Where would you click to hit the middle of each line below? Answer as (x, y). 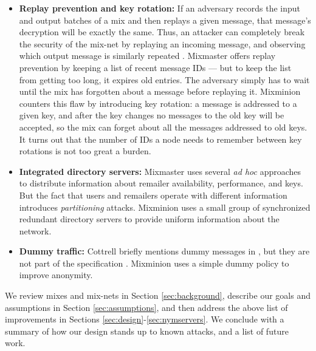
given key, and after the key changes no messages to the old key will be (152, 115)
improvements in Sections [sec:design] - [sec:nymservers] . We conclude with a (145, 319)
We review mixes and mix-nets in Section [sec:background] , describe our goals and (158, 295)
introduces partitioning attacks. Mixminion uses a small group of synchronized (165, 207)
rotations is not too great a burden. (85, 151)
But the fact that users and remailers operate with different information (153, 195)
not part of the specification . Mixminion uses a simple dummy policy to (154, 263)
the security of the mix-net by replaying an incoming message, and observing (162, 43)
